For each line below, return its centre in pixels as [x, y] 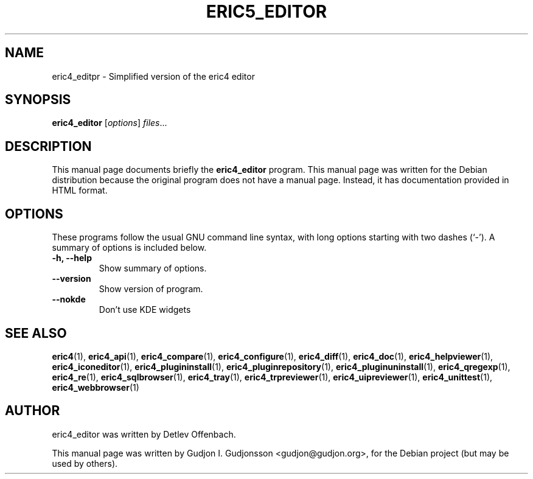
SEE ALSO [36, 333]
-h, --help [72, 258]
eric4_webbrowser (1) [96, 387]
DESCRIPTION [48, 146]
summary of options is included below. [129, 248]
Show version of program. [151, 289]
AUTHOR [33, 411]
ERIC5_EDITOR [266, 12]
